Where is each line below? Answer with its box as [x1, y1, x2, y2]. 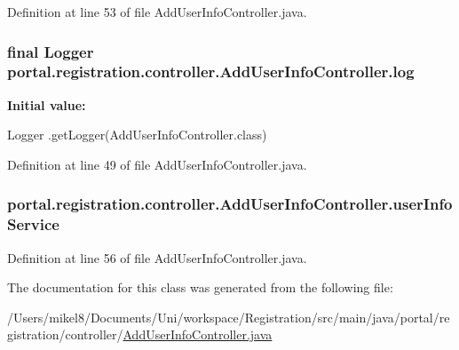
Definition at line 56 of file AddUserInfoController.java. [7, 248, 307, 266]
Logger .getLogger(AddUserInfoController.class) [7, 125, 267, 144]
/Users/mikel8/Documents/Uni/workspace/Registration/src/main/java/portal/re [7, 307, 450, 326]
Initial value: [7, 95, 86, 114]
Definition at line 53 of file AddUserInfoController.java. [7, 3, 307, 20]
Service [7, 213, 59, 235]
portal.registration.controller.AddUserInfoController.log [7, 60, 415, 83]
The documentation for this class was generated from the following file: [7, 278, 393, 297]
